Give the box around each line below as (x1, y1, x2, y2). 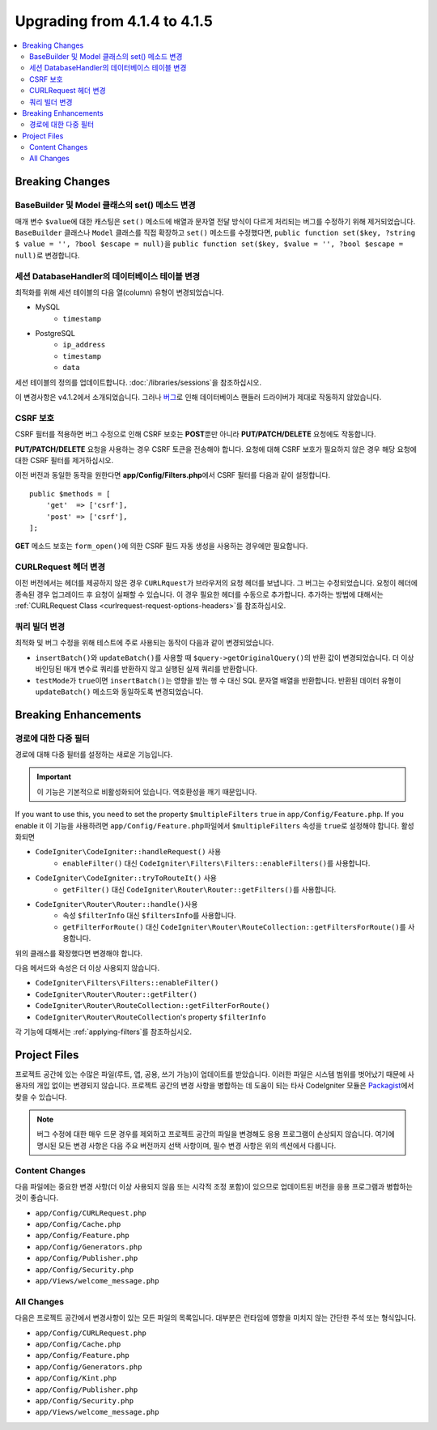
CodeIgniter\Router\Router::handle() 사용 (35, 900, 198, 909)
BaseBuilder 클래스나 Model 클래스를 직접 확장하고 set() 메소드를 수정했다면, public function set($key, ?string (15, 228, 416, 237)
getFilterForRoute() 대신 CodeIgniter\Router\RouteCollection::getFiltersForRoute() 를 (62, 921, 406, 931)
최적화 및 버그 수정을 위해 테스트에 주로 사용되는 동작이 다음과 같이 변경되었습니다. (15, 638, 274, 648)
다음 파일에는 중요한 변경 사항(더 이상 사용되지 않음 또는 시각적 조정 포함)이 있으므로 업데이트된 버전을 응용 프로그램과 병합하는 (15, 1181, 413, 1191)
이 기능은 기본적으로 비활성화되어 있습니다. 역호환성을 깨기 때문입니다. (36, 786, 257, 797)
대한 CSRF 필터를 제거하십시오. (15, 455, 114, 465)
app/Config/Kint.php (35, 1373, 117, 1383)
